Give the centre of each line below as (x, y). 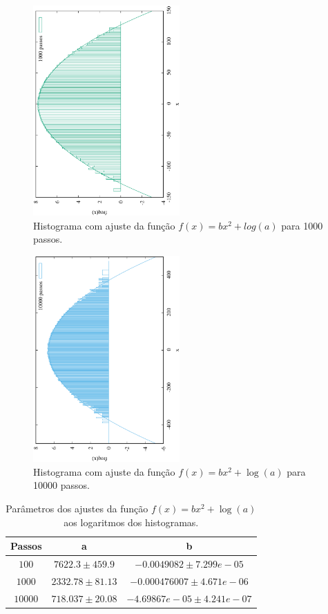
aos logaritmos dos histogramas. (131, 522)
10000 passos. (61, 485)
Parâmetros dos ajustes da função (77, 508)
